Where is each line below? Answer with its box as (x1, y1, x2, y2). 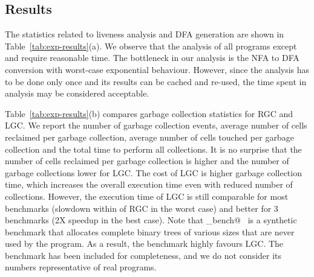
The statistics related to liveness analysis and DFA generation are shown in (5, 28, 284, 40)
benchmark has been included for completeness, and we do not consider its (5, 249, 282, 261)
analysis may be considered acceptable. (5, 87, 149, 100)
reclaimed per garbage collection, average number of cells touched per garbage (5, 130, 294, 143)
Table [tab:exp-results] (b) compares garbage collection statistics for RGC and (5, 107, 293, 119)
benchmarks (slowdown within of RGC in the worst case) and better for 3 (5, 202, 278, 214)
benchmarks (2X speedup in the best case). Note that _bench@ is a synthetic (5, 214, 297, 226)
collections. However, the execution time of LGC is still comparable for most (5, 189, 289, 202)
